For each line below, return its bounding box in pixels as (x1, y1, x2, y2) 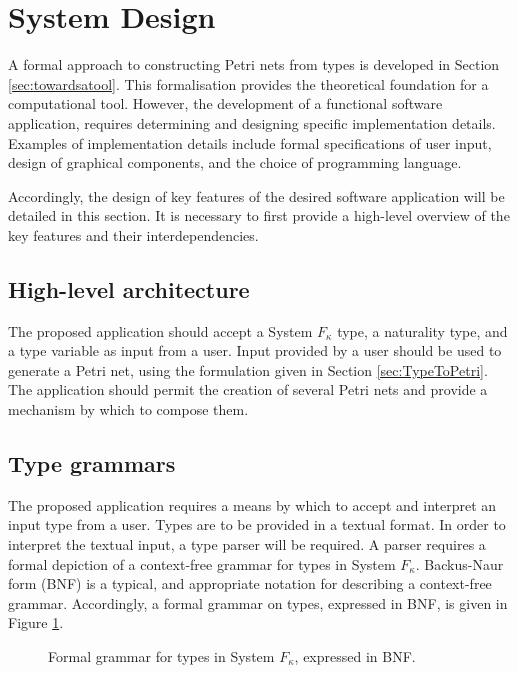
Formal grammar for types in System (48, 646, 275, 666)
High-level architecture (8, 273, 250, 304)
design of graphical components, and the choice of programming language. (8, 152, 462, 173)
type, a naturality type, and (337, 320, 508, 341)
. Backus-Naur (415, 553, 504, 574)
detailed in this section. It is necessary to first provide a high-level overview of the (8, 205, 510, 226)
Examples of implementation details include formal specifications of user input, (8, 132, 492, 153)
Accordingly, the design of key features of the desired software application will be (8, 185, 505, 206)
